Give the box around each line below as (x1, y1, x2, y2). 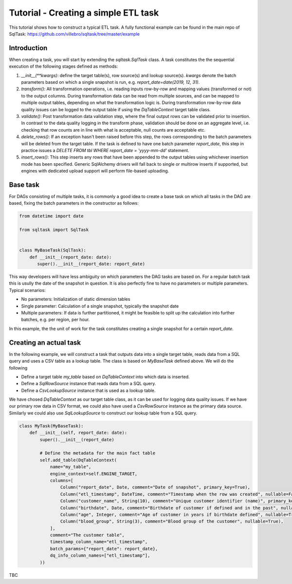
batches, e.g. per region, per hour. (21, 317, 90, 323)
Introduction (9, 44, 48, 52)
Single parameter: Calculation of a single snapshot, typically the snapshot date (21, 303, 179, 309)
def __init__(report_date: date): (29, 254, 112, 260)
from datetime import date (19, 214, 84, 219)
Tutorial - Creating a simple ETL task (9, 7, 159, 18)
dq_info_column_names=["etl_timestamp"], (50, 553, 150, 558)
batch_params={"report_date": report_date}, (50, 546, 158, 551)
